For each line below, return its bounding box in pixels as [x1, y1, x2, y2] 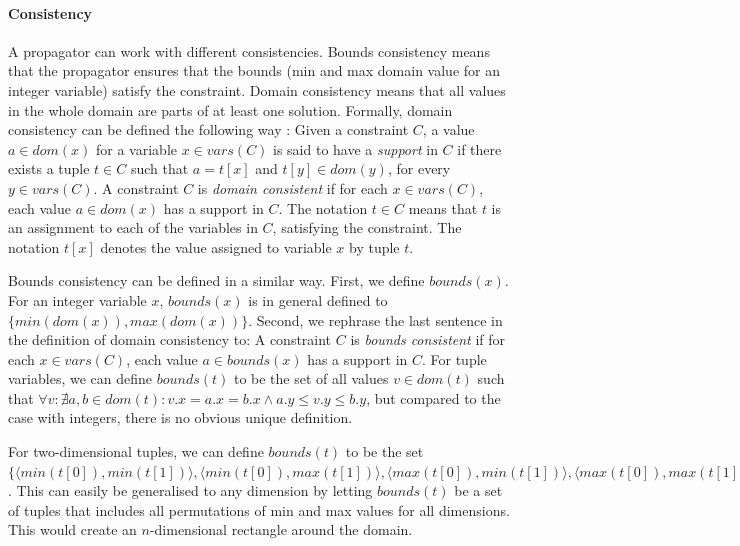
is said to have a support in [273, 138, 438, 159]
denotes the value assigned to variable [100, 236, 332, 257]
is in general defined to [248, 289, 388, 310]
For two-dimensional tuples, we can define [8, 441, 264, 462]
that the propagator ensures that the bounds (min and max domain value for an [8, 60, 500, 81]
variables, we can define [8, 368, 152, 389]
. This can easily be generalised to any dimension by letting [8, 480, 373, 501]
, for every [387, 158, 451, 179]
